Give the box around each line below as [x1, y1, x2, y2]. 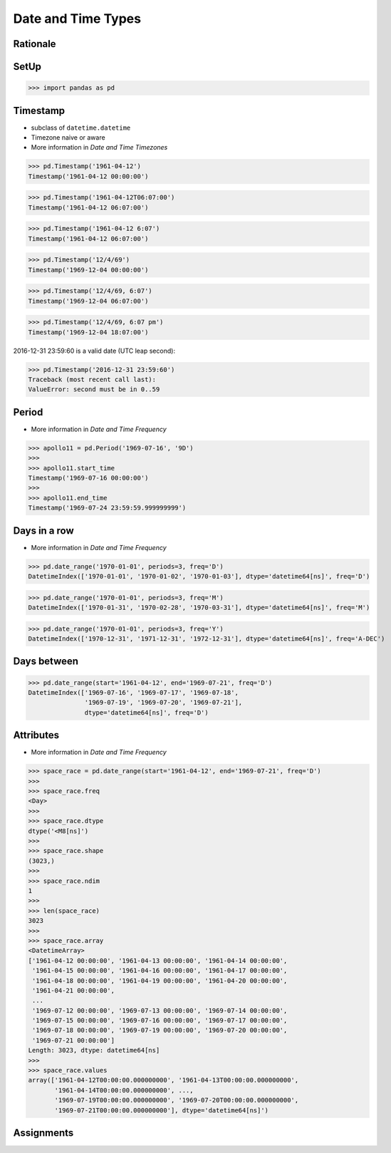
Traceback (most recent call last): [28, 376, 157, 384]
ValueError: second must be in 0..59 [28, 386, 160, 393]
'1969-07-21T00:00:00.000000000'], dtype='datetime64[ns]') [54, 1106, 269, 1115]
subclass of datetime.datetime [31, 123, 131, 132]
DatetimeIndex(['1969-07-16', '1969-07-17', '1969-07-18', [28, 688, 239, 697]
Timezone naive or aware [31, 133, 106, 142]
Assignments [13, 1127, 74, 1139]
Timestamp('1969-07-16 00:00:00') [28, 474, 149, 482]
